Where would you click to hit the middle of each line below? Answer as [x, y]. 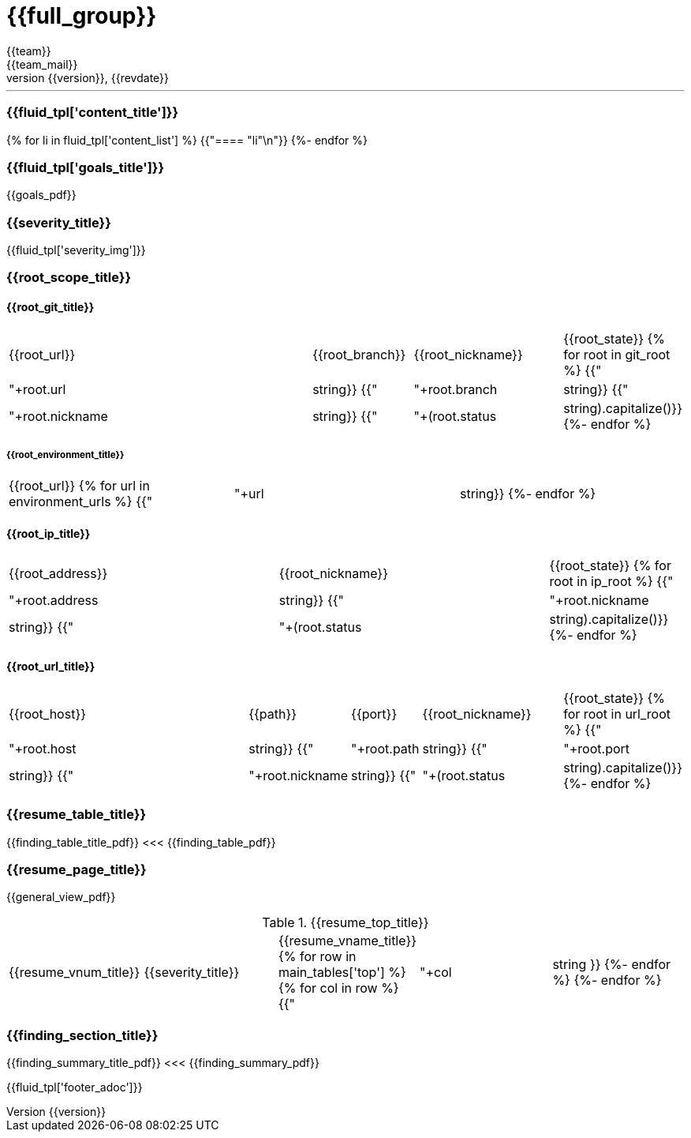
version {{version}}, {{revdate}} [88, 77]
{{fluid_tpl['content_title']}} [93, 113]
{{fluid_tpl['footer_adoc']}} [75, 1087]
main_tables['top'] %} [342, 973]
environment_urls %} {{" [81, 502]
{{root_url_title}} [51, 667]
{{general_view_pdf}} [61, 897]
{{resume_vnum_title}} [75, 973]
